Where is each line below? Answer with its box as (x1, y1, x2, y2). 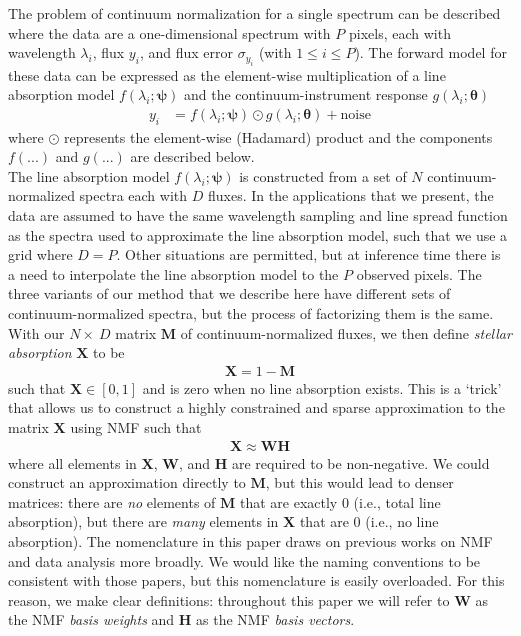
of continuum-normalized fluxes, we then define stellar (180, 322, 512, 343)
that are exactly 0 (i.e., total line (239, 491, 441, 512)
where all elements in (8, 452, 137, 473)
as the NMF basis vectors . (196, 609, 355, 630)
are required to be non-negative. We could (231, 452, 490, 473)
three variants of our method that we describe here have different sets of (8, 283, 451, 304)
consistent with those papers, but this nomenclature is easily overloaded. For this (8, 570, 505, 591)
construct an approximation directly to (8, 472, 246, 493)
